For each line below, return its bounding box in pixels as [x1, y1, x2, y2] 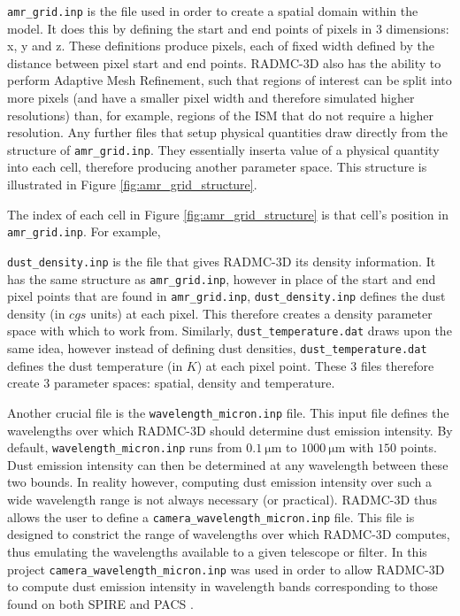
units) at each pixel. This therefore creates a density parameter [90, 304, 433, 322]
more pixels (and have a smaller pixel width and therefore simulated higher [7, 89, 415, 107]
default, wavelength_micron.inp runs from [7, 438, 242, 457]
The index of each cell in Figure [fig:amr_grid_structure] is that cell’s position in [7, 204, 448, 223]
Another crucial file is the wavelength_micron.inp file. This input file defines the [7, 403, 449, 421]
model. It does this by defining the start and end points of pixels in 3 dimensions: [7, 19, 449, 37]
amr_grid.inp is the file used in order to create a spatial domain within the [7, 2, 418, 19]
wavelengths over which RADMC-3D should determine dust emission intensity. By [7, 420, 453, 439]
